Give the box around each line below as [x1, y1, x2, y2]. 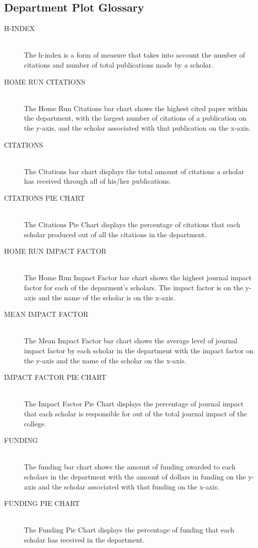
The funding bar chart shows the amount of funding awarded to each [24, 461, 236, 472]
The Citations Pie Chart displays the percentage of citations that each [24, 219, 240, 230]
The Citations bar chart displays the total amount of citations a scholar [24, 166, 244, 176]
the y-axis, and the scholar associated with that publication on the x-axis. [24, 122, 251, 133]
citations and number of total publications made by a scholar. [24, 59, 213, 70]
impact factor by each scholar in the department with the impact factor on [24, 345, 253, 356]
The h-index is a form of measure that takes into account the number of [24, 50, 245, 60]
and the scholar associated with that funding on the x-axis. [38, 481, 220, 491]
